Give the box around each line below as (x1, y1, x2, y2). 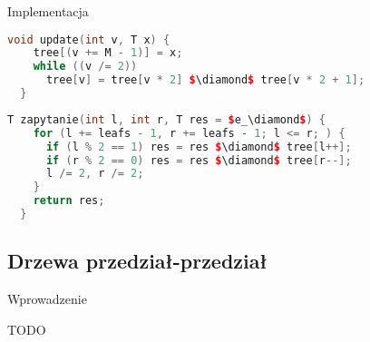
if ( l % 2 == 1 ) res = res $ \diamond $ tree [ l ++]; (45, 140, 352, 153)
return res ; (33, 194, 105, 208)
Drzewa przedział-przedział (7, 247, 268, 275)
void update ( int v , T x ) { (7, 33, 170, 46)
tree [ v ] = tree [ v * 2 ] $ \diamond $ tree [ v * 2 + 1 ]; (45, 73, 365, 87)
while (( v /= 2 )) (33, 60, 138, 73)
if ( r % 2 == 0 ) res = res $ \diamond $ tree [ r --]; (45, 153, 352, 167)
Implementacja (7, 2, 89, 20)
